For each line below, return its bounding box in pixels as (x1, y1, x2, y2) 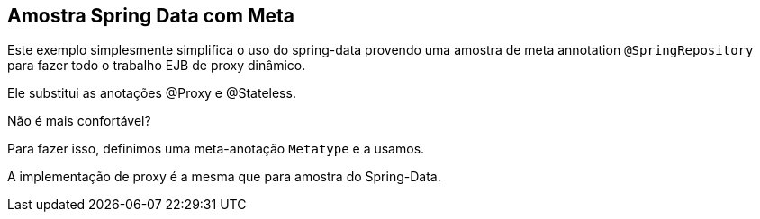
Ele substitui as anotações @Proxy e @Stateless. (7, 85, 296, 101)
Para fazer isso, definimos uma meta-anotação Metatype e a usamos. (7, 141, 425, 157)
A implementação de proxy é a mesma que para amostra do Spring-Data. (7, 169, 441, 185)
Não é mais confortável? (7, 113, 151, 129)
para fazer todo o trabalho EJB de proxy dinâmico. (7, 57, 306, 74)
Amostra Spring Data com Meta (7, 4, 294, 27)
